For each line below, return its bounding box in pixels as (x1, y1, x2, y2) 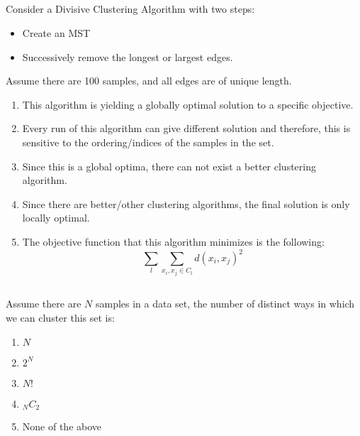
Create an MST (22, 25, 91, 40)
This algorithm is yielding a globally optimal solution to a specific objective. (22, 97, 354, 111)
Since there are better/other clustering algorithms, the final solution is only (22, 196, 350, 211)
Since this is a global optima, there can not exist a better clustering (22, 158, 316, 173)
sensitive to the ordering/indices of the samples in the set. (22, 134, 274, 149)
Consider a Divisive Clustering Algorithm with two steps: (6, 1, 255, 16)
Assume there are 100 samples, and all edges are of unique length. (6, 73, 292, 88)
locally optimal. (22, 210, 90, 225)
